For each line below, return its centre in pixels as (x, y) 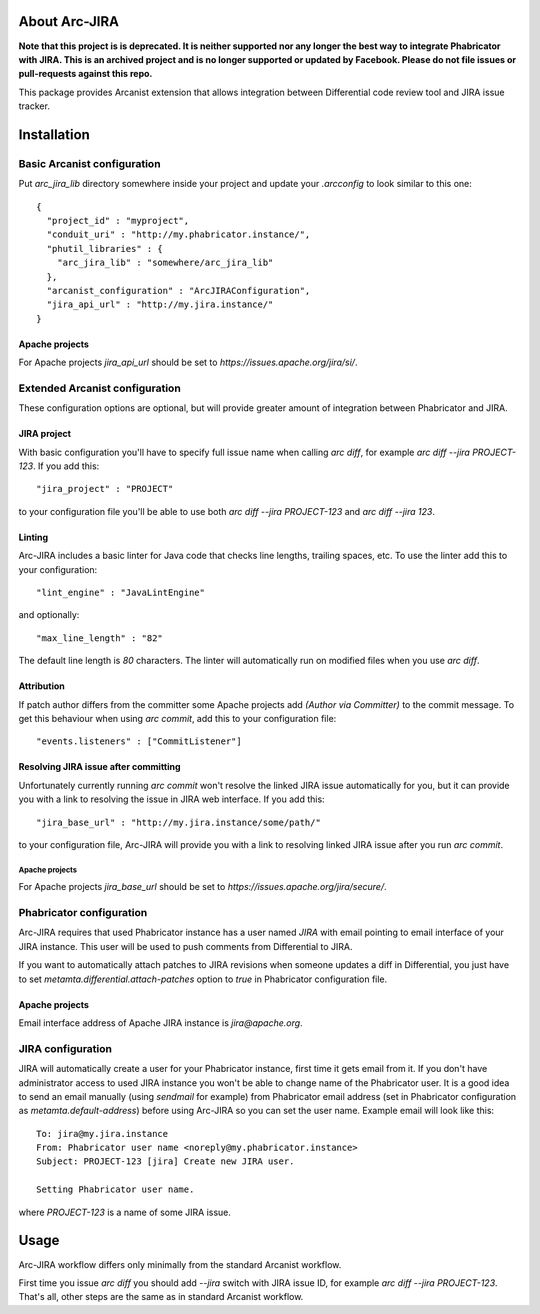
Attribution (41, 686)
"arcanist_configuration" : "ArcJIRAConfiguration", (178, 290)
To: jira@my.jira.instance (102, 1133)
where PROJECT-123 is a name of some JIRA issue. (125, 1212)
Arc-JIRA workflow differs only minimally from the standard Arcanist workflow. (180, 1264)
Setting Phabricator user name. (115, 1189)
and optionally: (49, 615)
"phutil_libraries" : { (105, 248)
